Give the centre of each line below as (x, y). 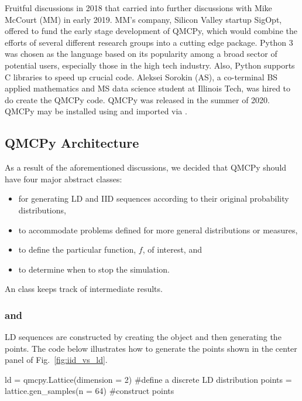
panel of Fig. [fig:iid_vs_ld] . (56, 360)
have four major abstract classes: (64, 179)
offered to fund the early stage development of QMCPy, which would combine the (151, 31)
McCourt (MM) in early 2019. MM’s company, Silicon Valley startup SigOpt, (143, 19)
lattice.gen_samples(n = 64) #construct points (90, 391)
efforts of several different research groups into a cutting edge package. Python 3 (149, 42)
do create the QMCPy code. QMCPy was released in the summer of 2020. (137, 99)
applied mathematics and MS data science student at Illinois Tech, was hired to (148, 88)
